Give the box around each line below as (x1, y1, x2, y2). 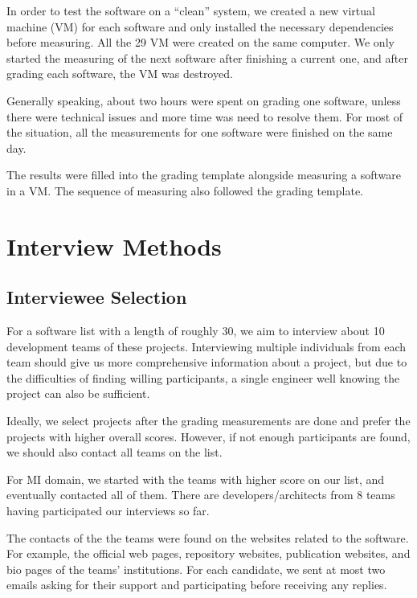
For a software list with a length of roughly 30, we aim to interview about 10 (6, 322, 385, 339)
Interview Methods (6, 229, 222, 262)
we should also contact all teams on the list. (6, 444, 223, 461)
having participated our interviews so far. (6, 502, 210, 519)
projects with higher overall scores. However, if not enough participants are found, (6, 428, 411, 444)
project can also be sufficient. (6, 385, 150, 402)
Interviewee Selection (6, 285, 187, 309)
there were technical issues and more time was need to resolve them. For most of (6, 108, 403, 125)
